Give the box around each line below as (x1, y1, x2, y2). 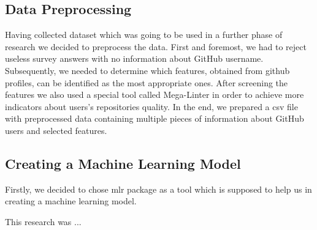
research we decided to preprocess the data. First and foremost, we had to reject (5, 40, 307, 53)
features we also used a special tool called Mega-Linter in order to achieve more (5, 88, 304, 101)
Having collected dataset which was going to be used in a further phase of (5, 28, 283, 41)
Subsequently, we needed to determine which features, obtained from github (5, 64, 290, 76)
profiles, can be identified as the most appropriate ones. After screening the (5, 76, 288, 89)
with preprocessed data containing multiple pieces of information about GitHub (5, 112, 304, 125)
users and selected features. (5, 124, 107, 136)
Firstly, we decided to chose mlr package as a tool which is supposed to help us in (5, 182, 312, 195)
